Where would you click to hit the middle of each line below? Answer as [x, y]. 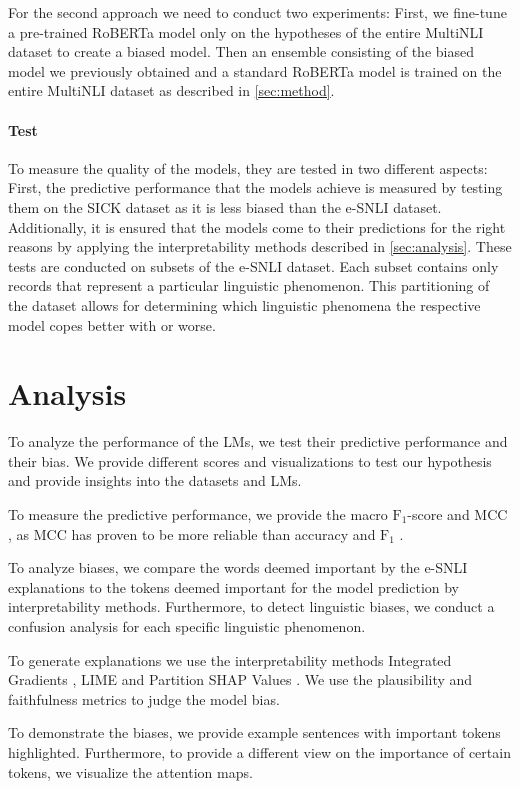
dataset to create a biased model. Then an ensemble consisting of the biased [241, 51]
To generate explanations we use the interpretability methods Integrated [230, 659]
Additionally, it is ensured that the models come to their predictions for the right [257, 226]
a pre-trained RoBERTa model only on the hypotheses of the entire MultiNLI [246, 31]
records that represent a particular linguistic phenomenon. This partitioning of [249, 285]
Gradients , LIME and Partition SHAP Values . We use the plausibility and [240, 679]
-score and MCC [457, 514]
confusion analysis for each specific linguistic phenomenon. [187, 625]
